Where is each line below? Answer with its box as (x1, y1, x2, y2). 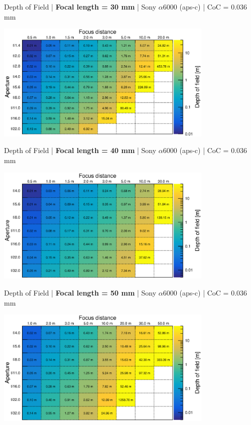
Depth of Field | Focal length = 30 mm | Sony (4, 2, 157, 12)
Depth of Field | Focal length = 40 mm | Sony (4, 145, 157, 156)
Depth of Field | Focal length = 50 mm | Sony (4, 288, 157, 298)
